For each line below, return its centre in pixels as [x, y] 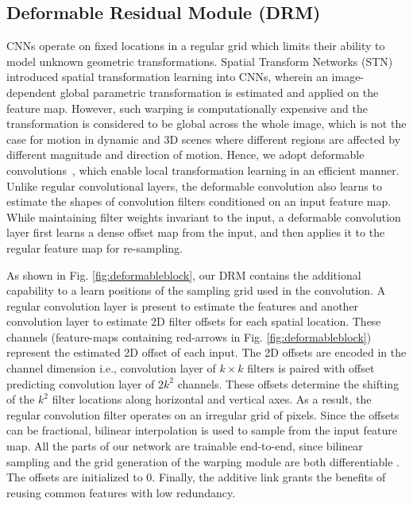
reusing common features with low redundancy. [121, 492]
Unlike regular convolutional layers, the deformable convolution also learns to [194, 185]
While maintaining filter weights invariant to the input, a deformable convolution [204, 216]
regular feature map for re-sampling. [95, 247]
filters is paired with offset [311, 368]
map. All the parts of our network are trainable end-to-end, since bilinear [185, 446]
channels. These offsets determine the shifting [288, 383]
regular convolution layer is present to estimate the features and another [183, 305]
